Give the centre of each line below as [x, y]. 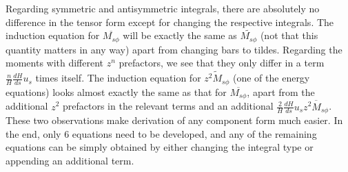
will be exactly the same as [180, 35]
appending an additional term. [70, 160]
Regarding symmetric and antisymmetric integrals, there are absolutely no [163, 8]
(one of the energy [272, 78]
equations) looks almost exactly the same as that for [116, 91]
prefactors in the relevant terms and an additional [168, 106]
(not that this [289, 35]
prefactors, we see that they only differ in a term [222, 63]
